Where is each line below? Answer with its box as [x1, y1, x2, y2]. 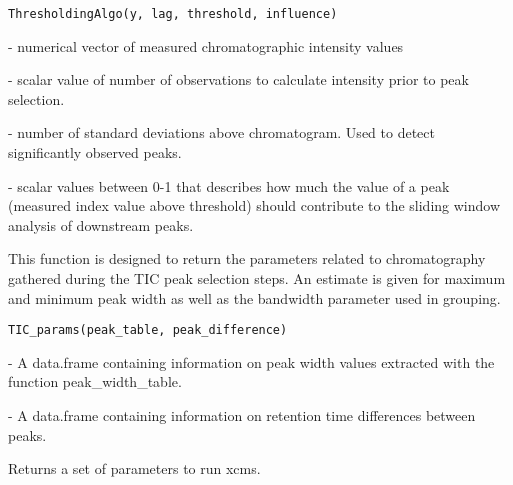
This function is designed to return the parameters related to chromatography [8, 248, 486, 269]
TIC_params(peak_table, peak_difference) [8, 323, 288, 338]
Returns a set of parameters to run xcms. [8, 458, 261, 479]
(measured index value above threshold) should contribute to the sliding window [8, 195, 501, 216]
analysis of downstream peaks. [8, 214, 194, 235]
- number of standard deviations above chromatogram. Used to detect [8, 122, 435, 143]
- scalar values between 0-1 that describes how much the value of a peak [8, 175, 450, 196]
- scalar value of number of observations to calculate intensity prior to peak [8, 69, 469, 90]
